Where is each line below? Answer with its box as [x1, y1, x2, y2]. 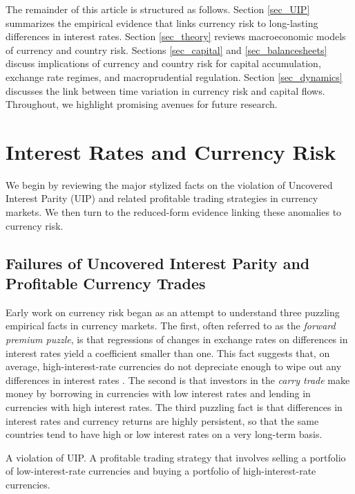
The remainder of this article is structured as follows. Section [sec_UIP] [6, 2, 310, 16]
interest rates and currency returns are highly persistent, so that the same [6, 413, 319, 428]
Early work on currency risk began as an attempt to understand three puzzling [6, 304, 340, 319]
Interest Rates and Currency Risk [6, 137, 336, 165]
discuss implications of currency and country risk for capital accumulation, [6, 56, 321, 71]
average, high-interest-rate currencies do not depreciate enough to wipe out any [6, 359, 342, 374]
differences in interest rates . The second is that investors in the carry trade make [6, 372, 350, 387]
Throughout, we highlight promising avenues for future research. [6, 97, 278, 111]
